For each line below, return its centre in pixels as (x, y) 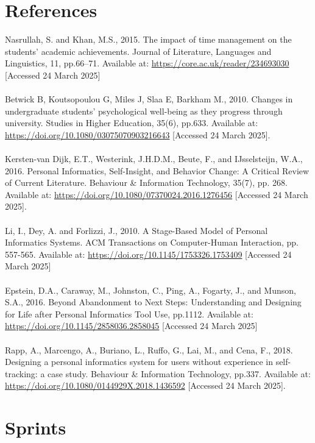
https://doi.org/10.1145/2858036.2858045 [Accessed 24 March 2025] (131, 326)
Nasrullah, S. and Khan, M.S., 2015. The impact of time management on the (148, 39)
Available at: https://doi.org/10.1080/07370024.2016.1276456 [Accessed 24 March (157, 194)
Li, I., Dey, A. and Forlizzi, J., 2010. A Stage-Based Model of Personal (136, 230)
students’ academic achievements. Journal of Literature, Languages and (138, 51)
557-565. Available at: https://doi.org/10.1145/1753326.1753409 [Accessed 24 (148, 254)
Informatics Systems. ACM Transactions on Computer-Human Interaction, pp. (152, 242)
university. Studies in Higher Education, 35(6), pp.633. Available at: (132, 123)
